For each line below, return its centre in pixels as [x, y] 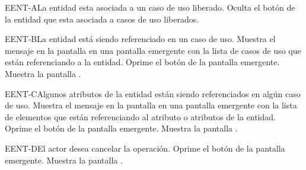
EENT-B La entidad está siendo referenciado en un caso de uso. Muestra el [140, 39]
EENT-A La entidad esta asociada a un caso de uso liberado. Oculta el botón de [150, 7]
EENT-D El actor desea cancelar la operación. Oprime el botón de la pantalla [145, 148]
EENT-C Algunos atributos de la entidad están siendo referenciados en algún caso [153, 93]
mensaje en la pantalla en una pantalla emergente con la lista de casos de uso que [153, 50]
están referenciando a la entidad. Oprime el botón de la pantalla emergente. [142, 62]
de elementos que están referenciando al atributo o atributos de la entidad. [140, 116]
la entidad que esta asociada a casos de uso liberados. [102, 19]
